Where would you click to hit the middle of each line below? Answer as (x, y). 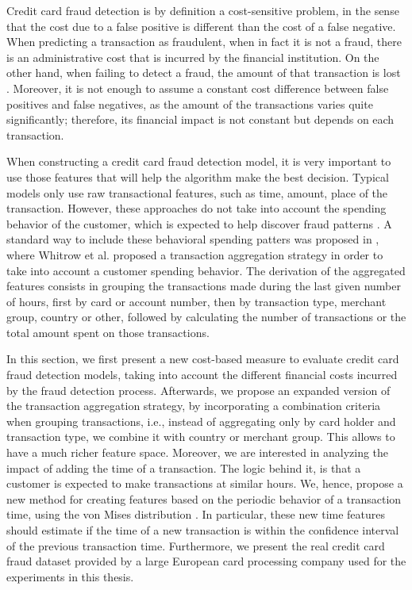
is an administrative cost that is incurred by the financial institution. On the (193, 57)
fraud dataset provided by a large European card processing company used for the (206, 561)
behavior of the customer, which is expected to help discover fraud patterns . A (199, 223)
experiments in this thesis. (70, 576)
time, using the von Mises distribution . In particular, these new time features (196, 514)
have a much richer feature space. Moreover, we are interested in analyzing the (198, 452)
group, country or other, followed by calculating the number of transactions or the (206, 317)
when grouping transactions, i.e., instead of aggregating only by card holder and (201, 421)
